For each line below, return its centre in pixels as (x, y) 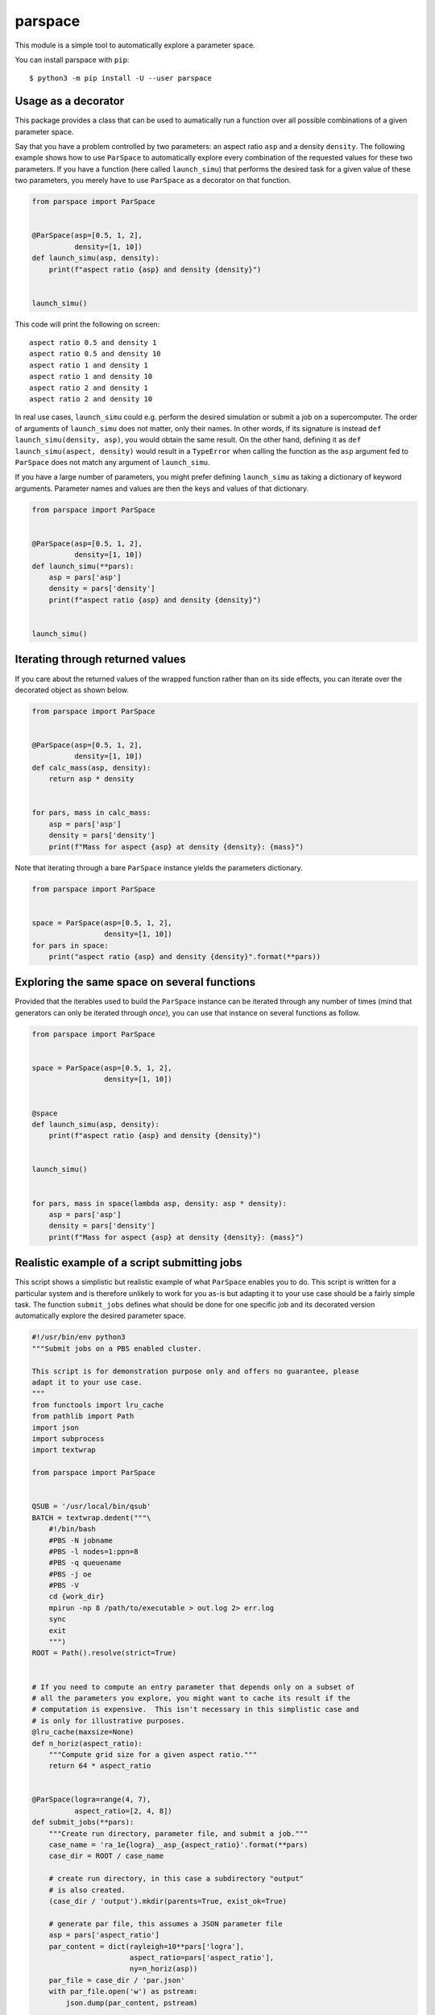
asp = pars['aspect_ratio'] (104, 1935)
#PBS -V (64, 1585)
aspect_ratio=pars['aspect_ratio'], (202, 1957)
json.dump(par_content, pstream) (132, 2003)
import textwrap (64, 1450)
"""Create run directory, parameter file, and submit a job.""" (178, 1833)
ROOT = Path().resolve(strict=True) (104, 1653)
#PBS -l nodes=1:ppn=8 (93, 1551)
